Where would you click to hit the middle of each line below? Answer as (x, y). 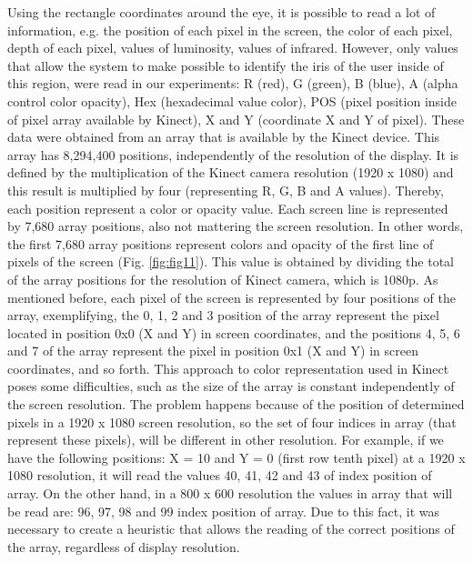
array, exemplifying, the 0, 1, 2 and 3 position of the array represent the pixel (223, 315)
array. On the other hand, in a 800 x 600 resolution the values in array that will (230, 493)
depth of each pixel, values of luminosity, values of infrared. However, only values (233, 48)
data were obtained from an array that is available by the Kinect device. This (224, 137)
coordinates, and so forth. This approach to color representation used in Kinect (228, 368)
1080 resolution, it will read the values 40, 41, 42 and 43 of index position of (220, 475)
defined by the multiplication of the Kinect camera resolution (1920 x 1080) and (231, 172)
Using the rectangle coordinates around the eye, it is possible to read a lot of (221, 12)
